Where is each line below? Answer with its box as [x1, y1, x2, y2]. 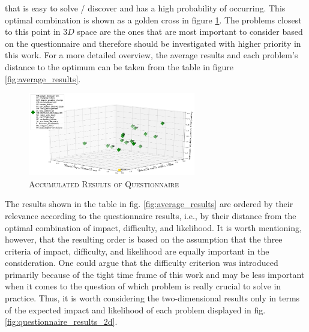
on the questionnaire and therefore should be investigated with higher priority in [5, 37, 301, 49]
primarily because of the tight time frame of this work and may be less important [5, 268, 305, 280]
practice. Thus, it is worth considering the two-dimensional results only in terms [5, 292, 300, 304]
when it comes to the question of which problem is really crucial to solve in [5, 280, 281, 292]
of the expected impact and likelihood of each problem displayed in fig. [5, 303, 266, 316]
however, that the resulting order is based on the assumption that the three [5, 233, 283, 246]
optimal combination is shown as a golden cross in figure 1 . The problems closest [5, 13, 302, 26]
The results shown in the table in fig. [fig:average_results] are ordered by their [5, 198, 293, 210]
